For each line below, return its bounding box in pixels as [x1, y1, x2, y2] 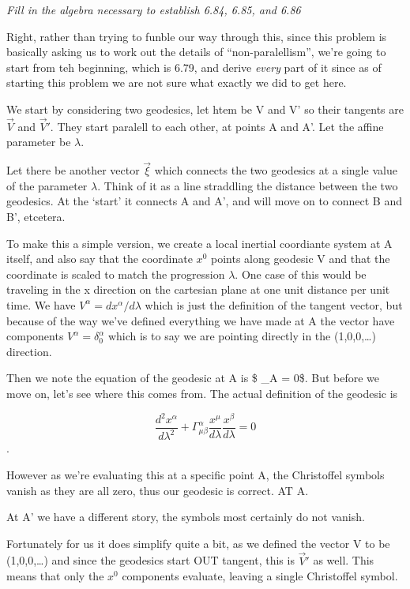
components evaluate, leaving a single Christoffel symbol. [122, 568, 398, 584]
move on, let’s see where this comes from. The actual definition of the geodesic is [6, 385, 398, 401]
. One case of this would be [235, 265, 367, 282]
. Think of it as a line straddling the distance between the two [97, 177, 398, 193]
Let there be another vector [6, 162, 140, 178]
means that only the [6, 568, 104, 584]
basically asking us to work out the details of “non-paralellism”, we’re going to [6, 43, 386, 60]
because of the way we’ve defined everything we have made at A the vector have [6, 312, 395, 328]
